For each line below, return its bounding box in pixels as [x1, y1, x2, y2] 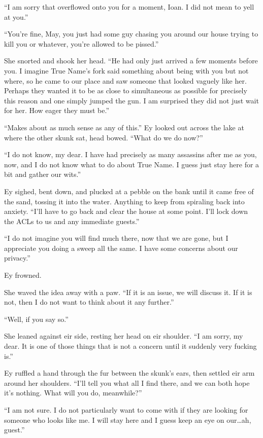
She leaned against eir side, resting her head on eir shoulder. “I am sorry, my [4, 331, 243, 341]
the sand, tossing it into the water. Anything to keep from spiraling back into [4, 196, 245, 206]
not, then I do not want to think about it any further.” [4, 297, 174, 307]
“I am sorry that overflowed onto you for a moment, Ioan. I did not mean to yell [4, 2, 254, 12]
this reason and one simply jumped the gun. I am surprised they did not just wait [4, 95, 259, 105]
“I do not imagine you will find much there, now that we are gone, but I [4, 233, 228, 243]
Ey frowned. [4, 270, 42, 280]
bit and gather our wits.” [4, 169, 81, 179]
